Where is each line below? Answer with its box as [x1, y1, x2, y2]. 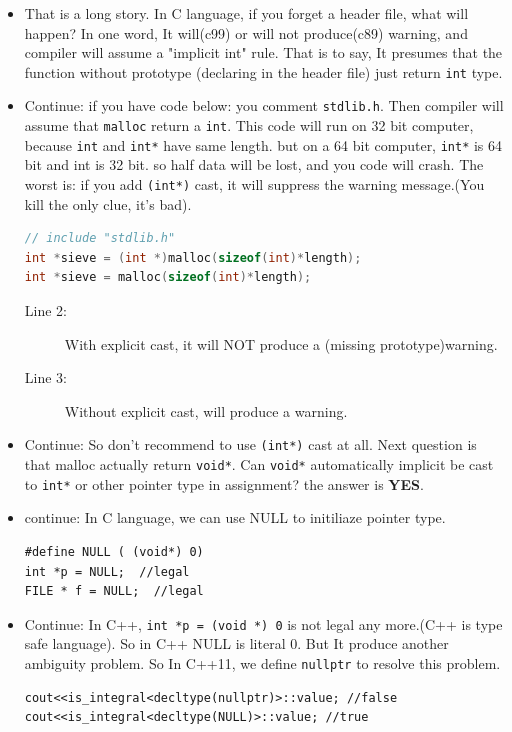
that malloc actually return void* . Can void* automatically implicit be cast [24, 454, 494, 475]
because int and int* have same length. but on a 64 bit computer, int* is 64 [24, 134, 503, 155]
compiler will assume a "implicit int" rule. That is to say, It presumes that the [24, 42, 503, 63]
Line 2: [24, 300, 67, 321]
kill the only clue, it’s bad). [24, 193, 192, 214]
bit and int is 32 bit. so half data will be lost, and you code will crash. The [24, 154, 484, 175]
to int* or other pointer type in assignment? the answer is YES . [24, 473, 424, 494]
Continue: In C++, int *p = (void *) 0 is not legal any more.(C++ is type [24, 613, 503, 634]
